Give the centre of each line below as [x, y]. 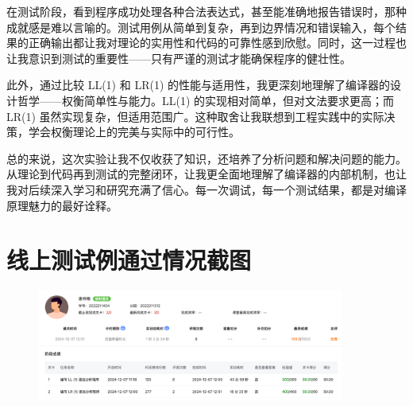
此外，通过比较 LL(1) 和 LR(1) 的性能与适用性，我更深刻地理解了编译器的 [198, 85]
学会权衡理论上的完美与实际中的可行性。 [134, 132]
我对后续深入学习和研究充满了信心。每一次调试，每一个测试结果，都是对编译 [206, 189]
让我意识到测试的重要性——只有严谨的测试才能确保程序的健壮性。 [179, 58]
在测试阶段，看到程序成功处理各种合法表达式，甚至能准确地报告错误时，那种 [206, 11]
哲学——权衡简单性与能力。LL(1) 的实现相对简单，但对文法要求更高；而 [206, 100]
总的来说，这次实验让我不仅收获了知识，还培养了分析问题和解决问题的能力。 [206, 158]
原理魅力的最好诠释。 [62, 205]
